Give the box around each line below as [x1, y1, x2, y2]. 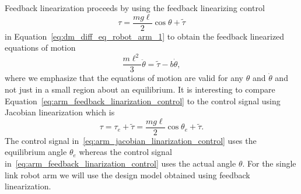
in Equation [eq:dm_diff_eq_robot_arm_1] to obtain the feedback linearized [5, 30, 285, 42]
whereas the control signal [79, 146, 172, 158]
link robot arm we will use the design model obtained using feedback [5, 168, 250, 181]
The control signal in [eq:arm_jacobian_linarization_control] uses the [5, 134, 257, 146]
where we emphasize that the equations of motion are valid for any [5, 72, 243, 84]
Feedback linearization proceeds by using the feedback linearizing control [5, 2, 265, 13]
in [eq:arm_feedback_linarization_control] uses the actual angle [5, 157, 236, 170]
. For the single [242, 157, 296, 170]
